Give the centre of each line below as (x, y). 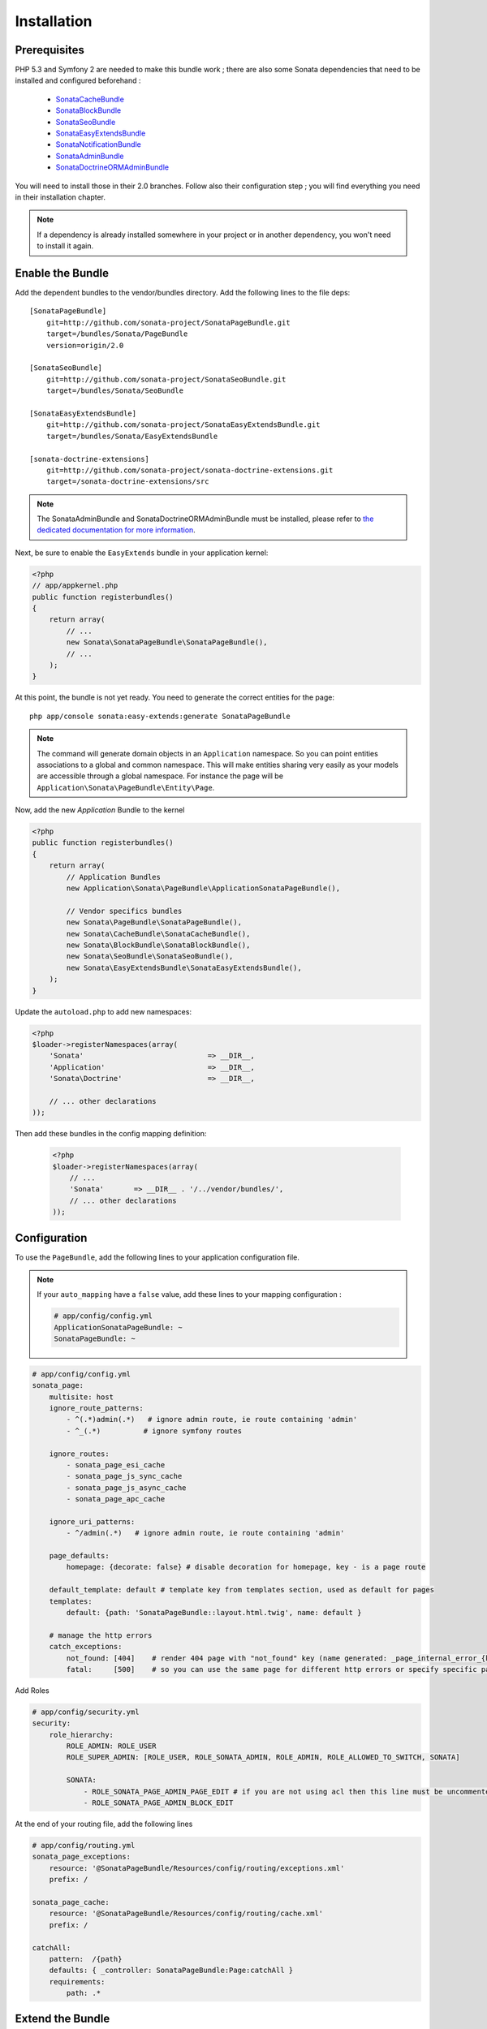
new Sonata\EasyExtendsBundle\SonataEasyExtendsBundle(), (184, 967)
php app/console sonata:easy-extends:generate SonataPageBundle (160, 716)
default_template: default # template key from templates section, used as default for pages (241, 1590)
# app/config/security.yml (86, 1712)
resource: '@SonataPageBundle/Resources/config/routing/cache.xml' (186, 1914)
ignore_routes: (79, 1454)
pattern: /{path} (86, 1959)
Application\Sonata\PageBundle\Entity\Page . (126, 787)
